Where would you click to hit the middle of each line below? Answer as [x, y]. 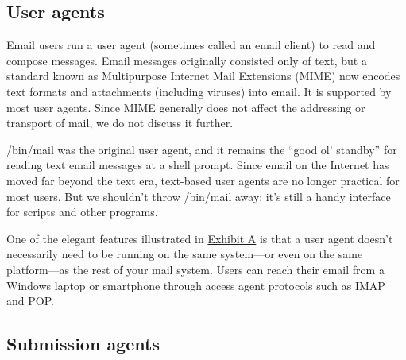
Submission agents [83, 344]
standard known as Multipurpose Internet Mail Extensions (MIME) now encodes [203, 76]
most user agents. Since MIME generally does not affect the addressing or [186, 107]
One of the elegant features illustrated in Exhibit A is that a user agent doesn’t [200, 238]
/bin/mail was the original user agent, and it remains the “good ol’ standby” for [202, 149]
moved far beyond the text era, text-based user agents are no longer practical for [203, 180]
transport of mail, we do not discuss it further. [120, 123]
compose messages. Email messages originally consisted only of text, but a [187, 60]
